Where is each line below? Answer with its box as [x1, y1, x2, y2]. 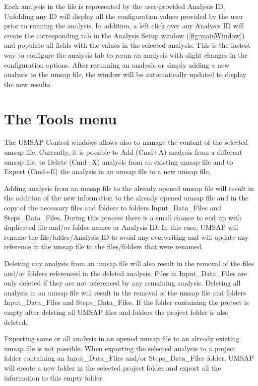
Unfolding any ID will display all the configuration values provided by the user [4, 10, 243, 21]
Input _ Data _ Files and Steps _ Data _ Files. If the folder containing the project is [4, 297, 249, 307]
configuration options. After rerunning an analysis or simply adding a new [4, 59, 230, 70]
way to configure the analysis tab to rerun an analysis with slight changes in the [4, 49, 248, 60]
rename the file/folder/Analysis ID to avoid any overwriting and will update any [4, 231, 249, 242]
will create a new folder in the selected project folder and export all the [4, 362, 221, 373]
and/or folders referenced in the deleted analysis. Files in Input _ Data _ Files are [4, 268, 248, 278]
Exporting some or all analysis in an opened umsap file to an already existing [4, 333, 240, 344]
